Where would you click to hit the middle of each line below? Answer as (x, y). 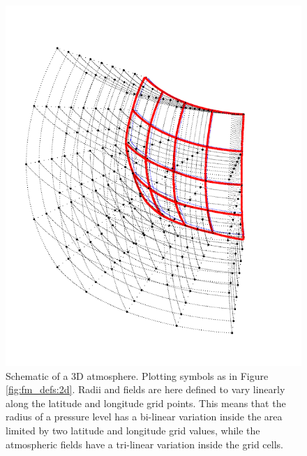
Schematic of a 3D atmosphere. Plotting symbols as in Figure (137, 375)
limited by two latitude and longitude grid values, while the (133, 430)
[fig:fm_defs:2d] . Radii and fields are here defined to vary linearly (145, 389)
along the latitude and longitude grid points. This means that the (146, 403)
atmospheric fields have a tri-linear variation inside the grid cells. (144, 444)
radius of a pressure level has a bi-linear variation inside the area (144, 417)
